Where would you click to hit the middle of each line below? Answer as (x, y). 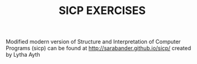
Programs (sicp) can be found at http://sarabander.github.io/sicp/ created (98, 48)
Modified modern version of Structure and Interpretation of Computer (93, 42)
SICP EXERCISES (102, 11)
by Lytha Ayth (23, 55)
